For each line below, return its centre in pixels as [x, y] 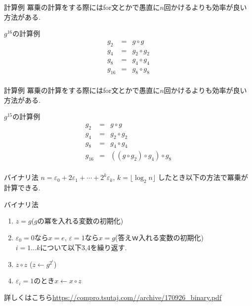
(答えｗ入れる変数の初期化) [159, 238]
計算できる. [22, 188]
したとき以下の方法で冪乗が [203, 177]
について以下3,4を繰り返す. [84, 247]
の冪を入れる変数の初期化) [80, 221]
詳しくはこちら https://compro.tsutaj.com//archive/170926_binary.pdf [113, 297]
